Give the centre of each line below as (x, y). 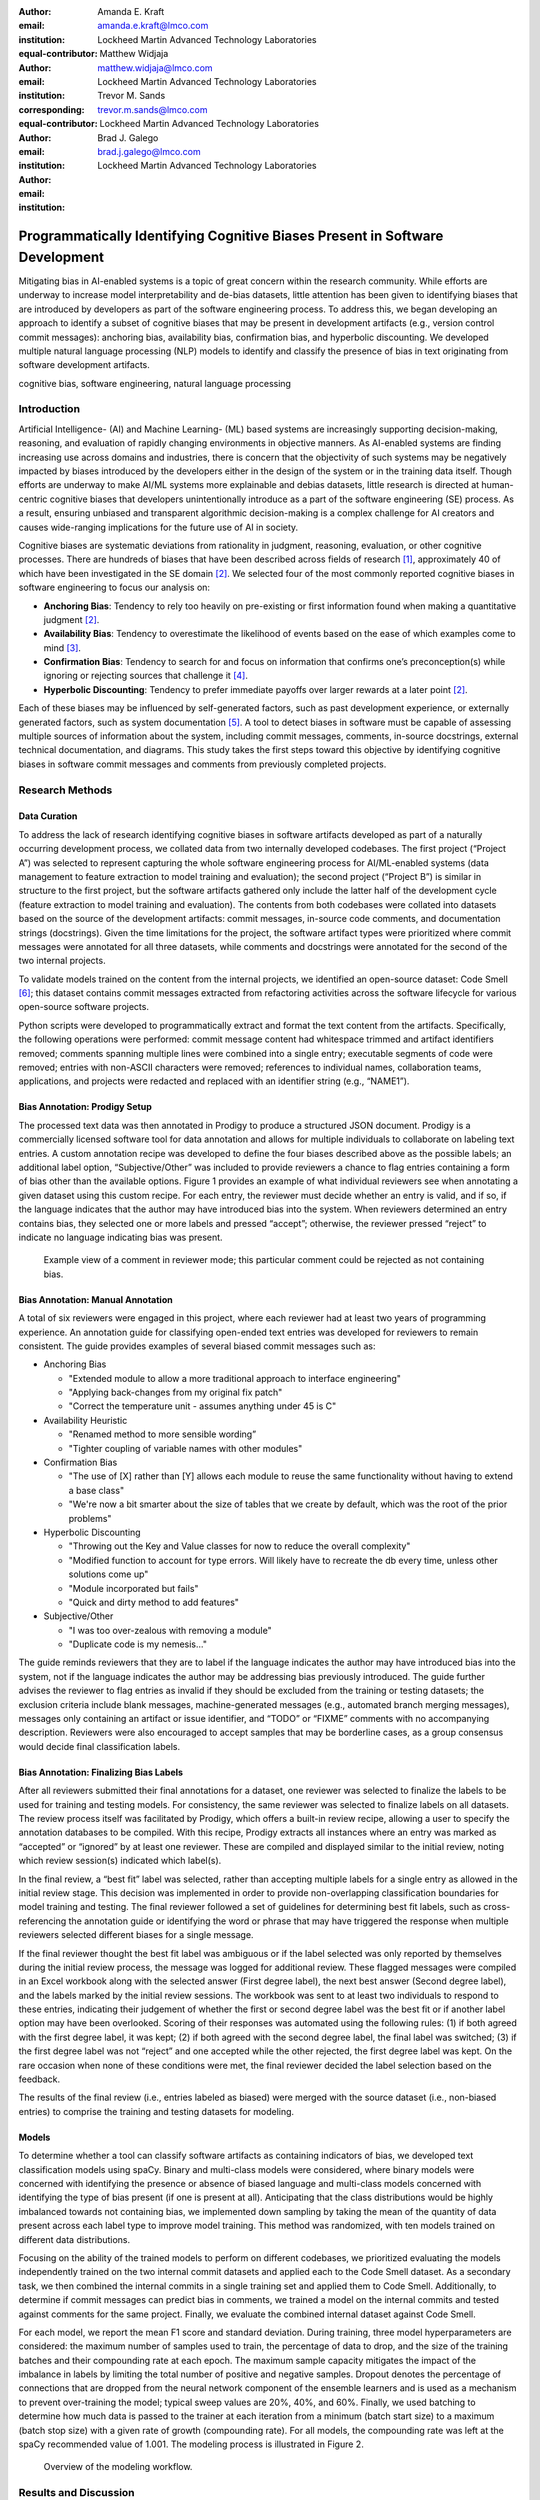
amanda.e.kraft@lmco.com (153, 26)
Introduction (49, 409)
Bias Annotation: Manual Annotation (96, 1299)
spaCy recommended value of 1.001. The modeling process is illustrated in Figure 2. (191, 2444)
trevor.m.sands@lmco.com (152, 109)
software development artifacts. (84, 365)
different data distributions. (74, 2239)
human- (497, 485)
